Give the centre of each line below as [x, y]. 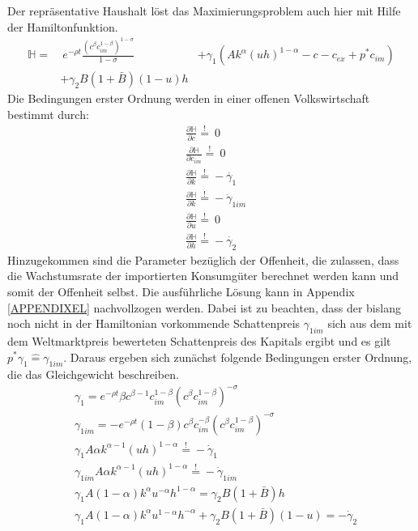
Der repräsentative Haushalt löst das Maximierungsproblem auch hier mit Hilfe [204, 11]
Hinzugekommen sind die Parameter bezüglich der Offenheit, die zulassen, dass [203, 259]
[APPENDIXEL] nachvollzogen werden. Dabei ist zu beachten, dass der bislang [204, 307]
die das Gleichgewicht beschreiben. [93, 374]
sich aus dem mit [370, 323]
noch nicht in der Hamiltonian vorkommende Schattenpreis [154, 323]
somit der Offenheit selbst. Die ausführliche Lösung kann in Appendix [181, 291]
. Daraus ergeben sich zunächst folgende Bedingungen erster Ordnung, [238, 357]
